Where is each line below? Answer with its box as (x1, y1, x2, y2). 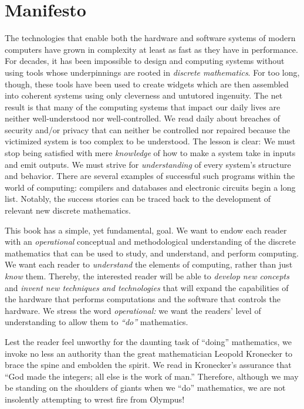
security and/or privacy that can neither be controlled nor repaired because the (5, 123, 291, 136)
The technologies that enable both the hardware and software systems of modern (5, 32, 296, 44)
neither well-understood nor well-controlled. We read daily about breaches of (5, 112, 281, 124)
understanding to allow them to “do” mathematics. (5, 316, 188, 328)
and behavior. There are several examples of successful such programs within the (5, 170, 295, 182)
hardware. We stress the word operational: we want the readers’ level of (5, 304, 261, 316)
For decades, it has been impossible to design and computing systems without (5, 55, 285, 67)
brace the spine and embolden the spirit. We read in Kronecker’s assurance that (5, 359, 292, 371)
